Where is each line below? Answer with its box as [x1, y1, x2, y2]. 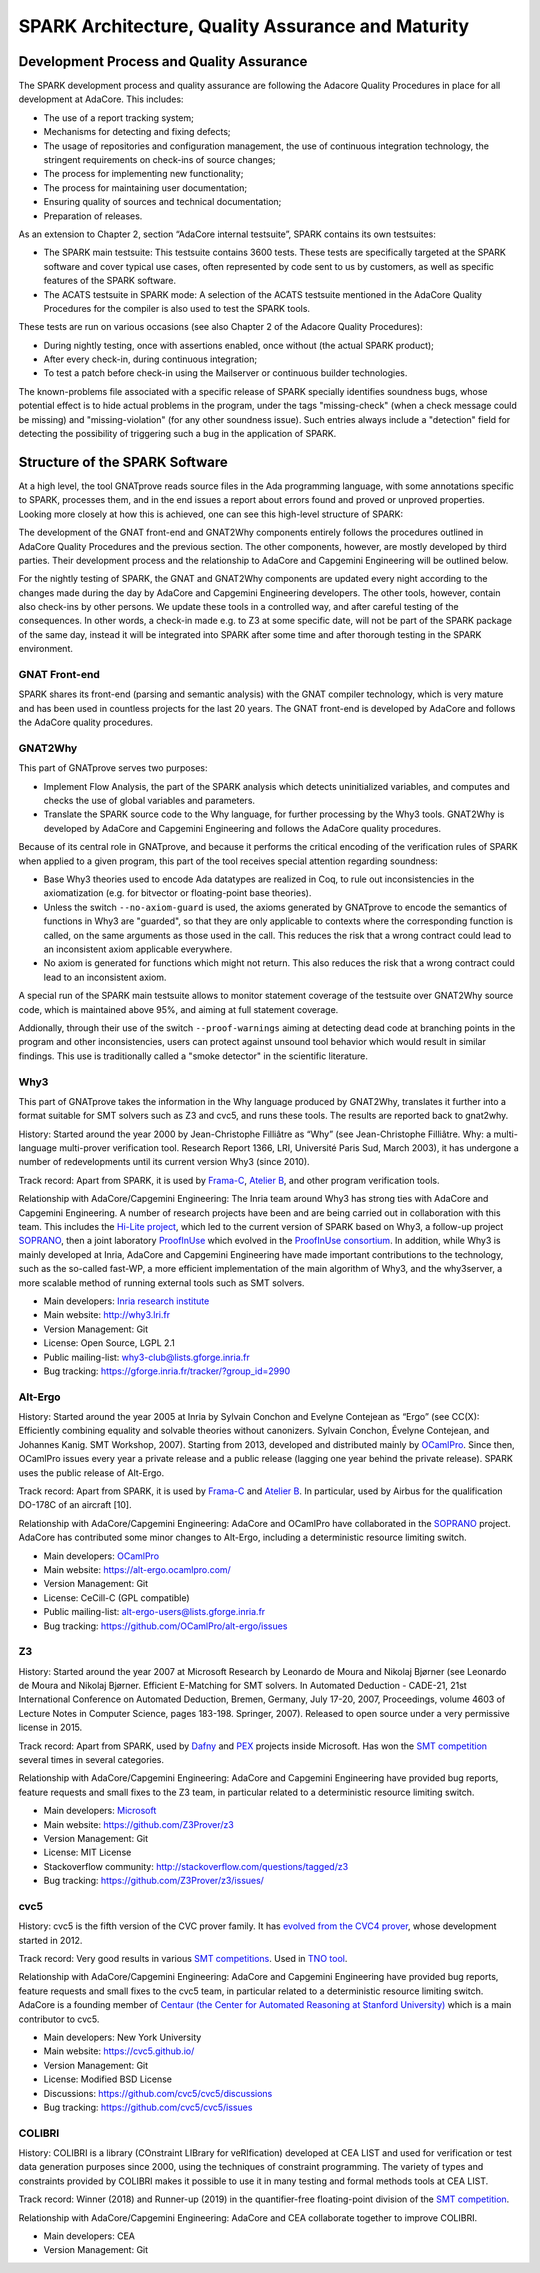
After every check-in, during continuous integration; [43, 353, 258, 365]
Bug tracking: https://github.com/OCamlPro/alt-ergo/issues [43, 1620, 288, 1632]
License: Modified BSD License [43, 2073, 172, 2085]
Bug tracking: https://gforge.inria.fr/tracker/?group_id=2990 [43, 1365, 290, 1377]
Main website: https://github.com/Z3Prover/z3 [43, 1818, 234, 1830]
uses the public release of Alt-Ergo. [18, 1466, 165, 1479]
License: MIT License [43, 1846, 132, 1859]
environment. [18, 643, 74, 655]
